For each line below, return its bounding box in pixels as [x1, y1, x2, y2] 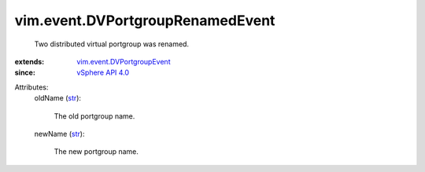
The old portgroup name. [54, 111, 135, 121]
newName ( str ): [34, 129, 85, 138]
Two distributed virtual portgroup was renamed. [34, 39, 189, 49]
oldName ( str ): [34, 93, 82, 103]
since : [14, 68, 35, 78]
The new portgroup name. [54, 147, 139, 156]
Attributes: [14, 82, 49, 92]
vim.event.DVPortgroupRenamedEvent [14, 12, 275, 29]
